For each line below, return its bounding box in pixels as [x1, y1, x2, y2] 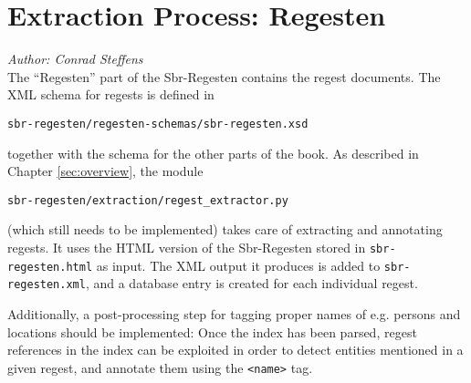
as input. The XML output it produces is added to [96, 255, 381, 274]
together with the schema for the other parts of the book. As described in [7, 143, 419, 162]
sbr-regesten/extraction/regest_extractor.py [7, 193, 288, 207]
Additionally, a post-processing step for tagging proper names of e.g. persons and [7, 304, 461, 323]
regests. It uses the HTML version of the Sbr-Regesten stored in [7, 238, 366, 256]
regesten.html [7, 260, 93, 274]
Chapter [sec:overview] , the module [7, 161, 204, 181]
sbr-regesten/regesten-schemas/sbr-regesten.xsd [7, 117, 309, 130]
